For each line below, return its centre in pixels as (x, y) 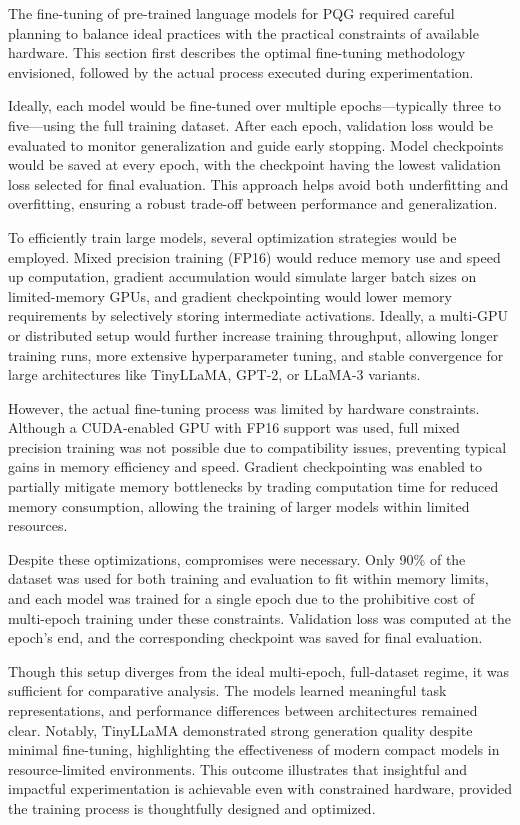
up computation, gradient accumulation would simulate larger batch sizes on (242, 276)
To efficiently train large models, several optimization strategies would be (232, 236)
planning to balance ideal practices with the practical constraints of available (243, 32)
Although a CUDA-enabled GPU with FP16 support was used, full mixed (234, 427)
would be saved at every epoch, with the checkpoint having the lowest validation (254, 164)
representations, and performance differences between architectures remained (243, 710)
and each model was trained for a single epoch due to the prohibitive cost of (241, 598)
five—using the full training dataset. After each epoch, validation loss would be (250, 124)
